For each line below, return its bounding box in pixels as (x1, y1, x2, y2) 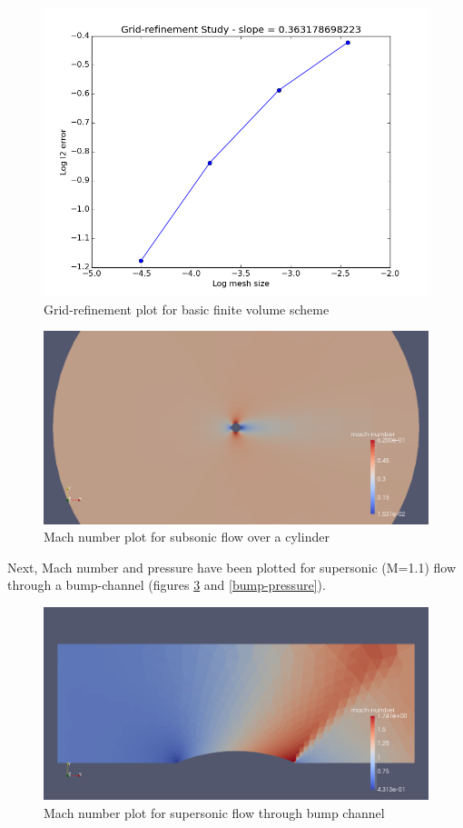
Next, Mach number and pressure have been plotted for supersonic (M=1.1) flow (7, 557, 457, 576)
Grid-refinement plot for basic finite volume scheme (44, 299, 330, 318)
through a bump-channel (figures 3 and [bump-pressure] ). (7, 575, 326, 594)
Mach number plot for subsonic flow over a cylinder (44, 527, 330, 546)
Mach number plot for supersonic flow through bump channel (44, 803, 385, 822)
